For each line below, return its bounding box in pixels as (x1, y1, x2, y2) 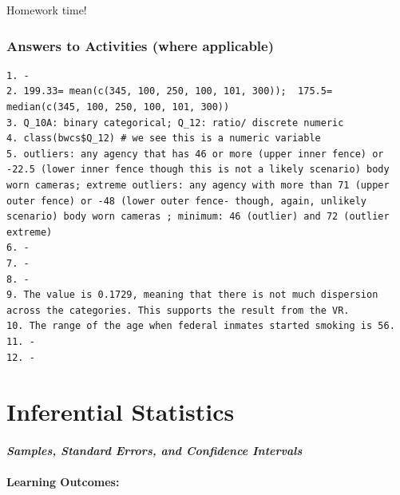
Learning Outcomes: (6, 473, 120, 490)
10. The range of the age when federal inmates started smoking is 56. (6, 320, 395, 332)
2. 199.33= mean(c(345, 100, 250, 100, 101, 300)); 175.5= (6, 85, 333, 97)
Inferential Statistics (6, 395, 235, 428)
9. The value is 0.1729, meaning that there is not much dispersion (6, 289, 378, 301)
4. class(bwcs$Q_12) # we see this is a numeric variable (6, 133, 321, 145)
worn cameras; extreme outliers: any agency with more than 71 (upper (6, 179, 390, 191)
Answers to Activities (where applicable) (6, 35, 275, 55)
